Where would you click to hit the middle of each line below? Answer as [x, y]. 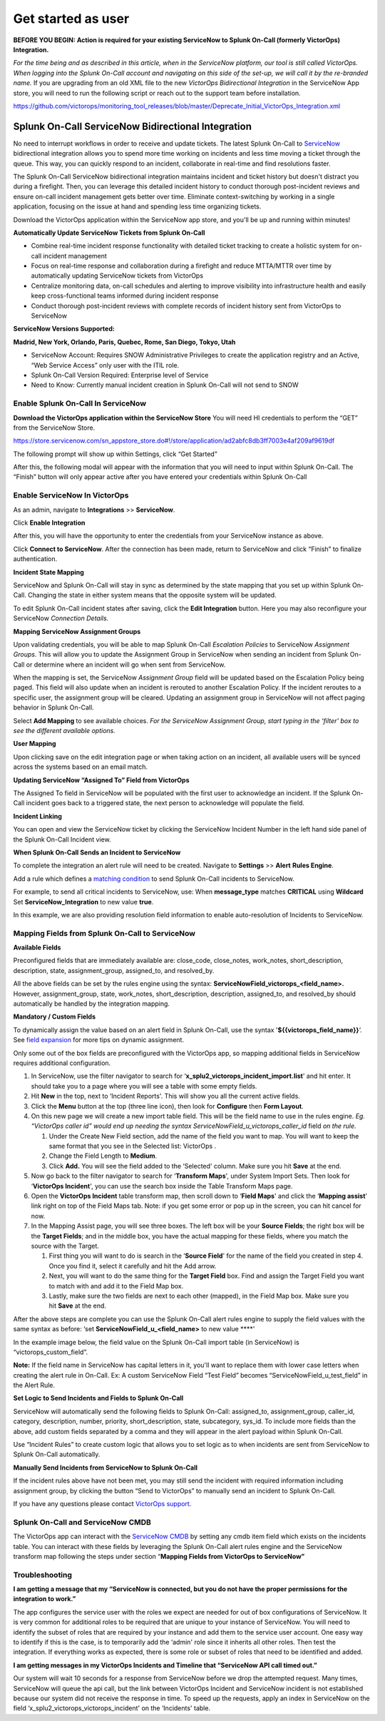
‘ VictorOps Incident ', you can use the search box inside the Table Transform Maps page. [162, 1186]
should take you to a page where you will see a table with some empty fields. [144, 1086]
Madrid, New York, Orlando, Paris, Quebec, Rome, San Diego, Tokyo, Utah [124, 342]
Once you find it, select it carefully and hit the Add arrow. [133, 1266]
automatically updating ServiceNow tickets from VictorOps [117, 276]
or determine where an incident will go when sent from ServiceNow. [126, 665]
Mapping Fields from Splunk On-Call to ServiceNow [104, 933]
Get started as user [71, 19]
